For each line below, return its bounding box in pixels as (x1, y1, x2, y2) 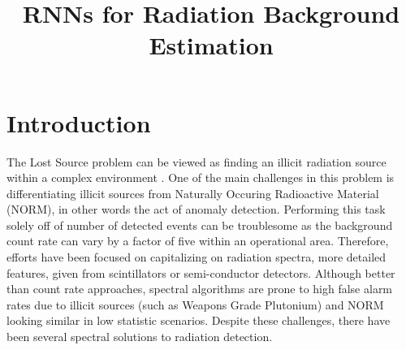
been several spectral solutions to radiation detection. (6, 328, 273, 345)
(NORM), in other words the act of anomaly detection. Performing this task (6, 201, 386, 218)
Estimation (149, 28, 274, 62)
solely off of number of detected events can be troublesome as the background (6, 216, 393, 233)
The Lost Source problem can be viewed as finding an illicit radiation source (6, 153, 387, 170)
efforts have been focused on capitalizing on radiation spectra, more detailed (6, 248, 387, 266)
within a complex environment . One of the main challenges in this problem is (6, 169, 395, 186)
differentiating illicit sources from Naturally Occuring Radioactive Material (6, 184, 379, 201)
